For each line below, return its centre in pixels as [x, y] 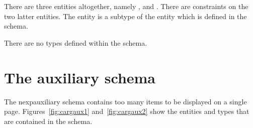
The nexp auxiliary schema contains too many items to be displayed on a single [125, 101]
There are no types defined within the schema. [76, 42]
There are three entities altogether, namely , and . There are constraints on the [126, 6]
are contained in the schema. [48, 121]
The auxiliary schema [80, 77]
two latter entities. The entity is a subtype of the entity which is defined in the [125, 16]
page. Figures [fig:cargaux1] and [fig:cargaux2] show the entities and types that [127, 111]
